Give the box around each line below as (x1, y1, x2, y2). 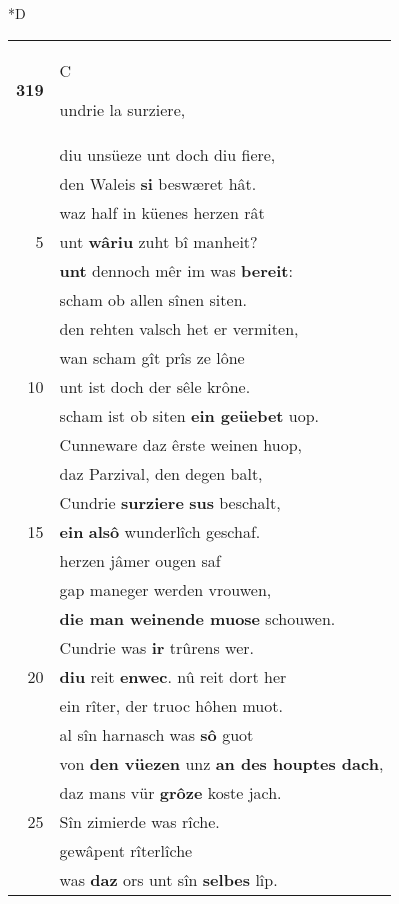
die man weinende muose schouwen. (59, 606, 336, 630)
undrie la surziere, (59, 97, 186, 121)
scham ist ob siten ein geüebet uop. (59, 403, 320, 427)
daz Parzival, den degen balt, (59, 461, 263, 485)
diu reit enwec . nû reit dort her (59, 664, 287, 688)
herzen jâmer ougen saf (59, 548, 221, 572)
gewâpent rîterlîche (59, 838, 193, 862)
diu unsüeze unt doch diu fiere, (59, 142, 276, 166)
